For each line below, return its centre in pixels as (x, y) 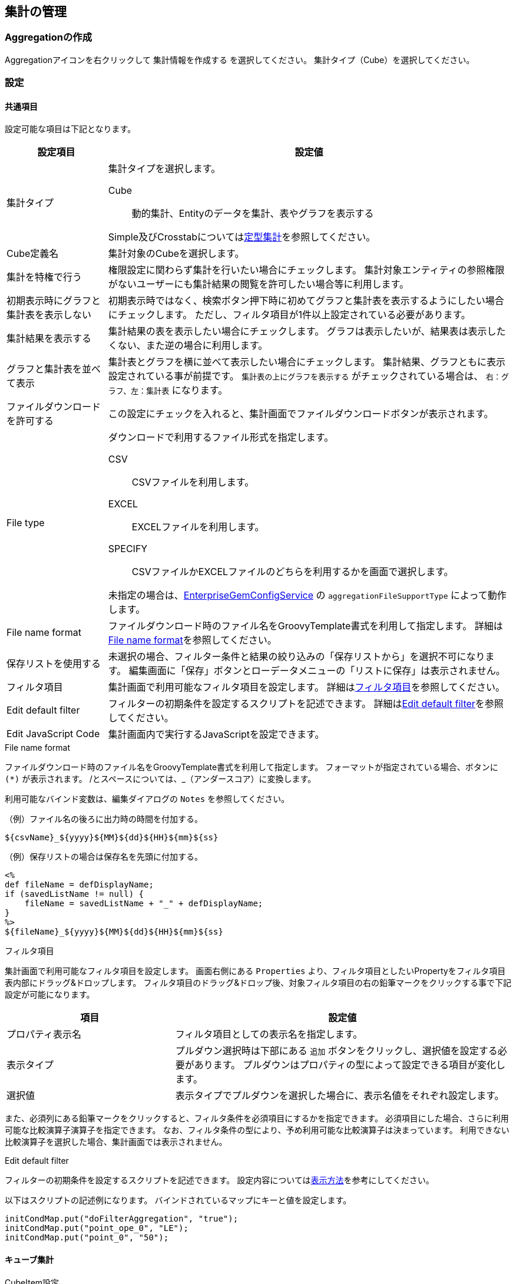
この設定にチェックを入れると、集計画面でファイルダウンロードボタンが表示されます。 (301, 414)
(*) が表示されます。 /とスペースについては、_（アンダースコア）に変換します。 (161, 779)
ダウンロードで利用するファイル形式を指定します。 (221, 438)
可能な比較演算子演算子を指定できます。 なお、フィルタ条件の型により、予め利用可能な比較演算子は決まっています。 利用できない (257, 1130)
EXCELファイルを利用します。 (198, 527)
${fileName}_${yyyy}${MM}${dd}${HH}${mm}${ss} (114, 932)
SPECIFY (128, 549)
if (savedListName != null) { (75, 894)
